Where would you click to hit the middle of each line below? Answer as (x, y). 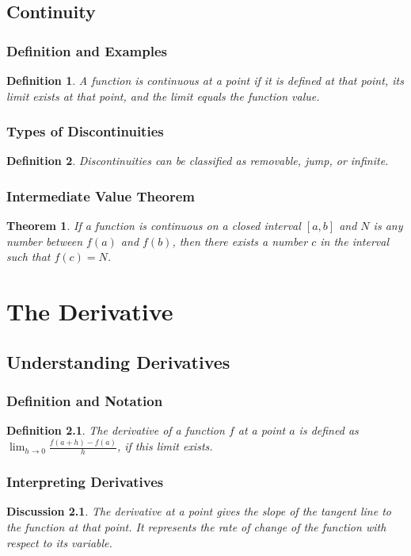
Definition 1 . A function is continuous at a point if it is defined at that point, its (205, 80)
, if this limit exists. (165, 446)
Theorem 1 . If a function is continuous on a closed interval (154, 226)
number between (45, 241)
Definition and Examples (87, 50)
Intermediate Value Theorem (101, 196)
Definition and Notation (85, 401)
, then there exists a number (240, 241)
